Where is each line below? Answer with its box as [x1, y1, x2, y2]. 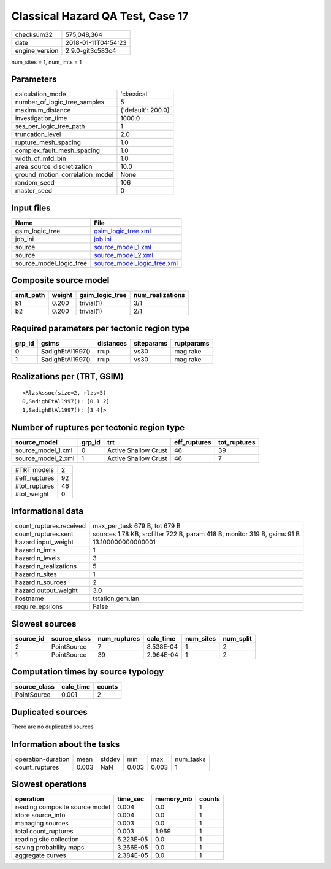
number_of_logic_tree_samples [15, 98, 104, 107]
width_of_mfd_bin [15, 154, 67, 163]
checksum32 [15, 30, 53, 39]
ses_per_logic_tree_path [15, 122, 85, 131]
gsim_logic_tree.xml [94, 226, 151, 235]
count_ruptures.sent [15, 530, 74, 538]
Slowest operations [11, 779, 87, 790]
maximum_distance [15, 106, 71, 115]
